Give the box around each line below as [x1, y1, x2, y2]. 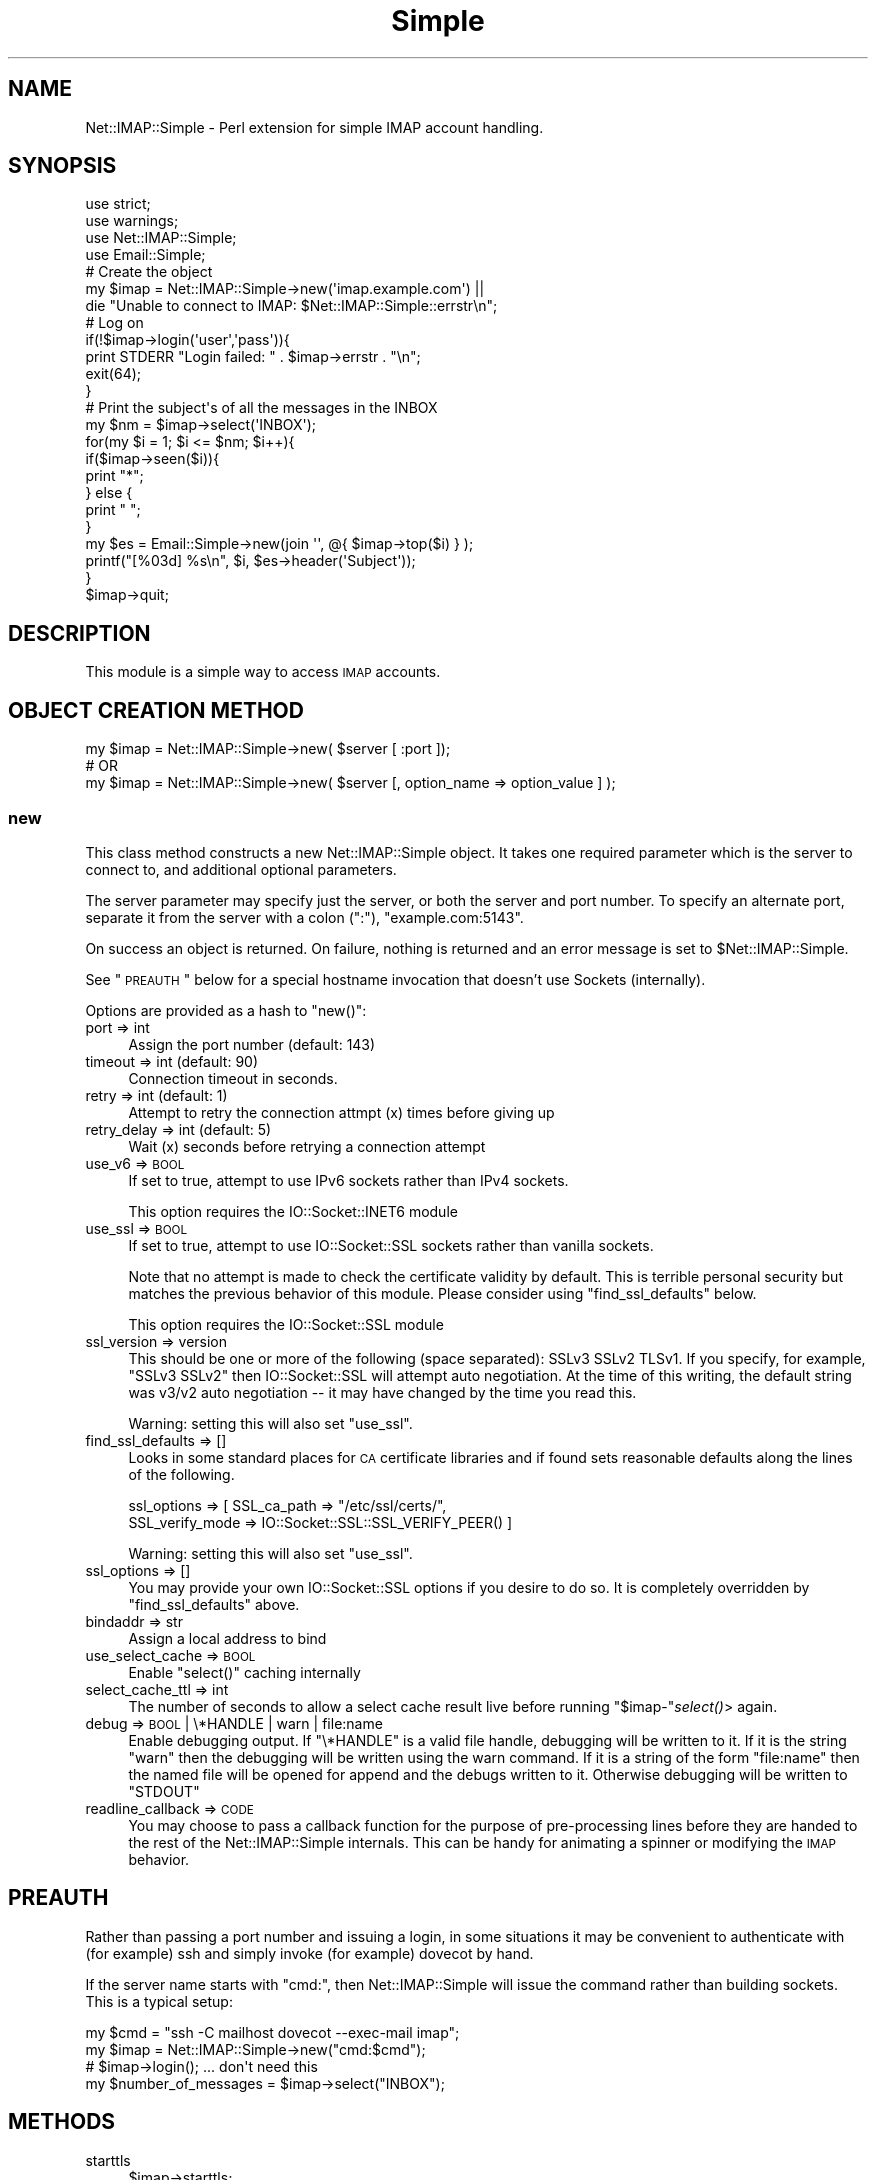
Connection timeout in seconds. [128, 1069, 338, 1087]
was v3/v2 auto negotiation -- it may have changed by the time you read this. [128, 1383, 637, 1401]
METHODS [8, 2109, 116, 2135]
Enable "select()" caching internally [128, 1663, 361, 1681]
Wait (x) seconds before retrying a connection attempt [128, 1137, 486, 1155]
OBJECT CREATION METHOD [8, 697, 304, 723]
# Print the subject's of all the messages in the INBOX [85, 399, 438, 417]
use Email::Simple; [85, 246, 206, 264]
